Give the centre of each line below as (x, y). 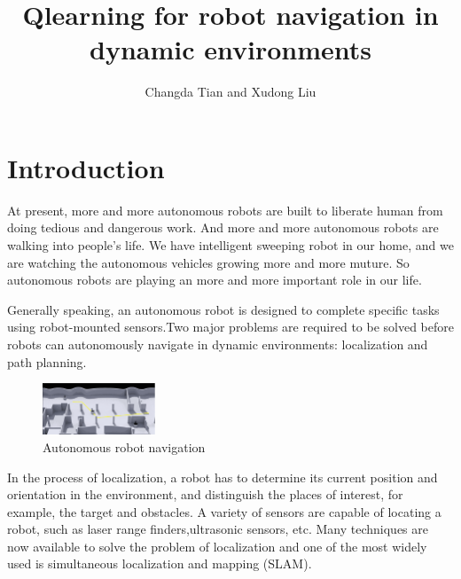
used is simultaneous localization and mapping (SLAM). (160, 563)
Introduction (86, 167)
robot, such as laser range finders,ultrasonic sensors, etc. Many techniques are (218, 529)
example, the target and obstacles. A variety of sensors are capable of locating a (224, 511)
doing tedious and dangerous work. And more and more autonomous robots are (223, 227)
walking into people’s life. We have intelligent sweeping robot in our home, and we (230, 245)
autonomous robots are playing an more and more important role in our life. (215, 280)
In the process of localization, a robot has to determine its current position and (223, 477)
